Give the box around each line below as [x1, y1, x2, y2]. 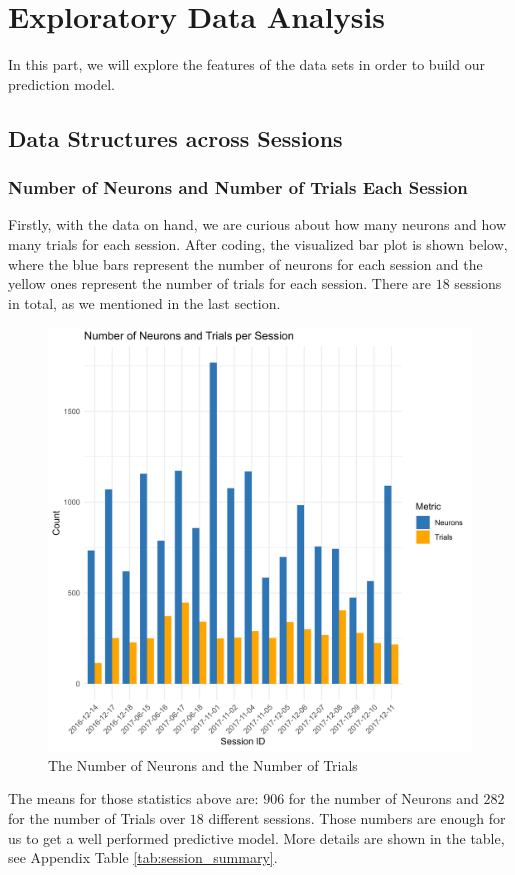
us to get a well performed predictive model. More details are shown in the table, [8, 827, 505, 848]
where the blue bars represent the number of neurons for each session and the [8, 253, 483, 274]
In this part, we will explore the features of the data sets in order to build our [8, 54, 485, 75]
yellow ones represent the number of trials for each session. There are [8, 273, 432, 294]
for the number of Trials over [8, 808, 186, 829]
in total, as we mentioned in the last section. [8, 292, 281, 313]
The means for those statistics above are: [8, 788, 259, 809]
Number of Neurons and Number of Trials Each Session [8, 175, 468, 200]
